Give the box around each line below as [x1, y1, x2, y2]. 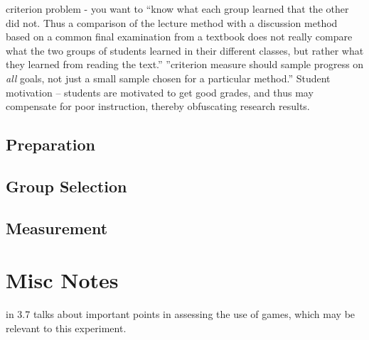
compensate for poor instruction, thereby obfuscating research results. [6, 99, 310, 114]
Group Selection [6, 175, 127, 197]
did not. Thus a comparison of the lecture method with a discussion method [6, 15, 338, 30]
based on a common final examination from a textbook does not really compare [6, 29, 353, 44]
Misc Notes [6, 265, 119, 295]
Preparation [6, 133, 95, 155]
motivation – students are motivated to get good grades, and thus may [6, 84, 314, 99]
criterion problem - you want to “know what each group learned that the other [6, 1, 349, 16]
